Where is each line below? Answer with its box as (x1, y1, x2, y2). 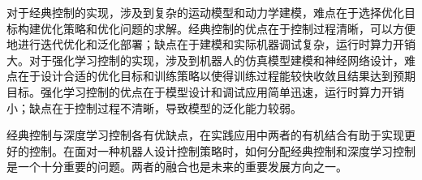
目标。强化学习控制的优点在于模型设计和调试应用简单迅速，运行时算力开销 (6, 83, 404, 100)
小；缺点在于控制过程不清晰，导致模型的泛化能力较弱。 (6, 99, 302, 116)
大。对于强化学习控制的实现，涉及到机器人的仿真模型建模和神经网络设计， (6, 51, 404, 68)
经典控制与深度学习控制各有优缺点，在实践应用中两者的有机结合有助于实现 (6, 126, 404, 144)
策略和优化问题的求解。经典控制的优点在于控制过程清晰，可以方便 (62, 19, 416, 36)
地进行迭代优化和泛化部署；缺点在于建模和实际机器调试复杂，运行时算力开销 (6, 36, 416, 53)
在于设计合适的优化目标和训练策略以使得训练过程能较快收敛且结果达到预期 (17, 67, 416, 84)
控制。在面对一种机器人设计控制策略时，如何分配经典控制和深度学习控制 (28, 142, 416, 159)
